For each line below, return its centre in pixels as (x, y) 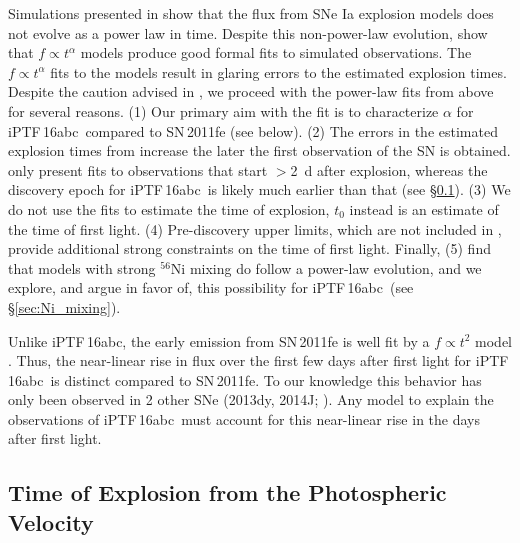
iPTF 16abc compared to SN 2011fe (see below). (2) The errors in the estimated (253, 130)
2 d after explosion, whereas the (389, 169)
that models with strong (82, 267)
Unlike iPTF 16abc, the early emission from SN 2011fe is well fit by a (219, 340)
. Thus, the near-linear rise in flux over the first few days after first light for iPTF (258, 360)
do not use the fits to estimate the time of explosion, (169, 208)
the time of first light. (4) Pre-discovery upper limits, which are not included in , (255, 228)
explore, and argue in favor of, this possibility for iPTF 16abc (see (211, 287)
